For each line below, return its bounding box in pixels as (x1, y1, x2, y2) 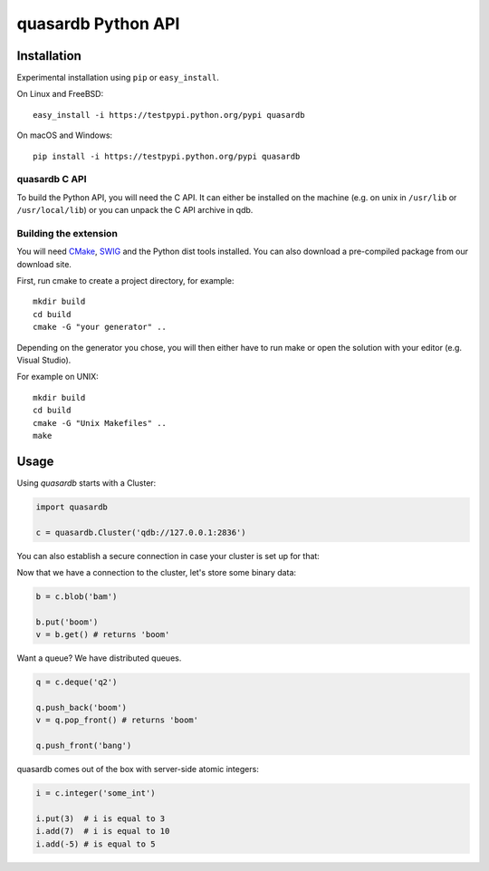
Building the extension (16, 227, 118, 239)
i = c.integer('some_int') (35, 789, 156, 798)
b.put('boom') (35, 616, 99, 627)
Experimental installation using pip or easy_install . (16, 73, 219, 83)
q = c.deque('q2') (35, 677, 118, 688)
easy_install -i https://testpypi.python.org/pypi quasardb (33, 110, 305, 120)
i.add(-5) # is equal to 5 (35, 838, 156, 849)
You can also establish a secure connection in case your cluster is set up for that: (16, 550, 321, 561)
